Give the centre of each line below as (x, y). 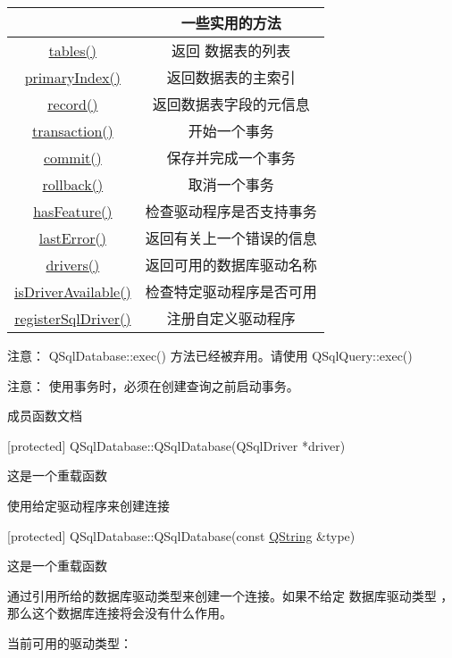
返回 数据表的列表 (231, 50)
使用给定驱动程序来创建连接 (88, 505)
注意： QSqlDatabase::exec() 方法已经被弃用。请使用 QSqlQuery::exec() (210, 355)
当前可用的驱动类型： (70, 642)
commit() (72, 157)
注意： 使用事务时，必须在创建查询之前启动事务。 (153, 385)
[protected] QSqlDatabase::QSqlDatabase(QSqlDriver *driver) (176, 445)
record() (73, 104)
